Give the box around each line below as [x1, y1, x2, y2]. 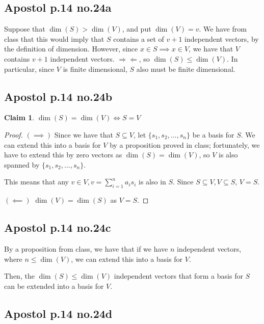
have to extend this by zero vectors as [4, 149, 122, 160]
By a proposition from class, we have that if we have [4, 243, 168, 254]
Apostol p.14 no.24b [4, 88, 113, 104]
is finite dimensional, [63, 63, 127, 74]
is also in [139, 176, 166, 187]
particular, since [4, 63, 55, 74]
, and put [122, 23, 151, 34]
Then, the [4, 271, 35, 281]
